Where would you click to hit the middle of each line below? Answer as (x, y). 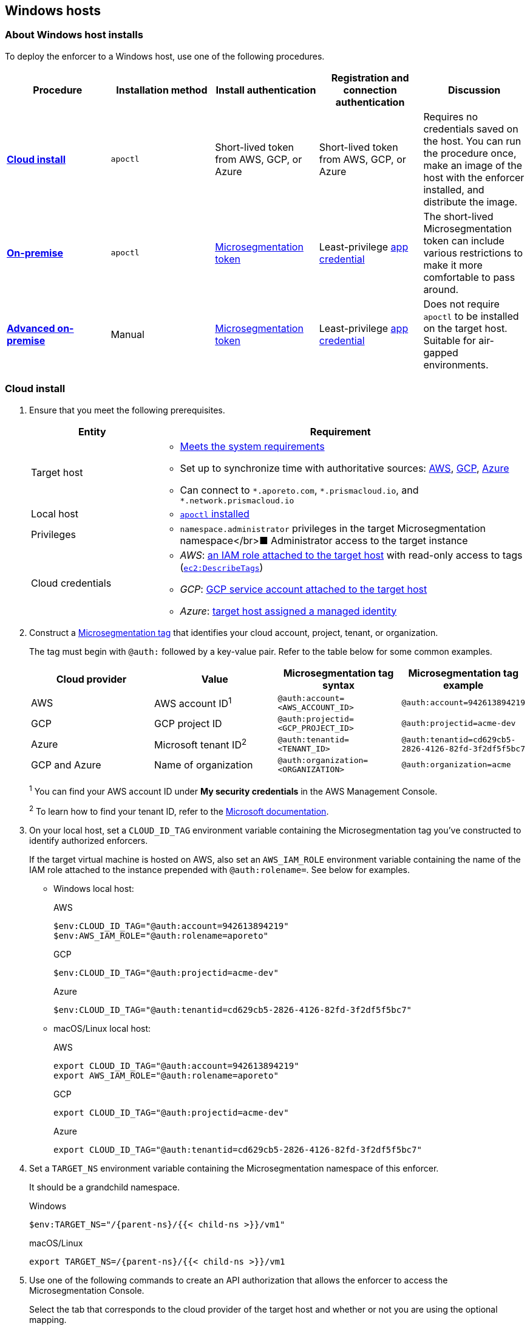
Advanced (31, 328)
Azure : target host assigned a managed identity (288, 611)
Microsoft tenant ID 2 (201, 744)
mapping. (48, 1319)
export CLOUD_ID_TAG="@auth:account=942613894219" (176, 1065)
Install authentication (266, 90)
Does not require (461, 304)
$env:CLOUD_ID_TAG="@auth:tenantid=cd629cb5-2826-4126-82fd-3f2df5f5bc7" (233, 1010)
